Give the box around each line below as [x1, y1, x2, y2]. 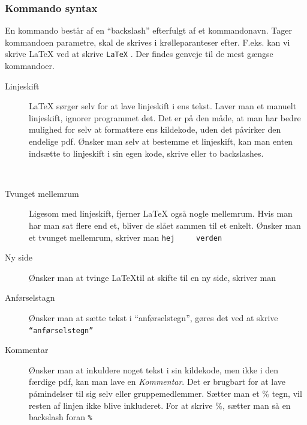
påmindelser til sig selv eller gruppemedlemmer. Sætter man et [29, 387, 260, 400]
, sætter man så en [222, 399, 291, 411]
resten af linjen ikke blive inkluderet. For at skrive [29, 399, 213, 411]
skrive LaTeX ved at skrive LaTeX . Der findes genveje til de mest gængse [5, 47, 273, 60]
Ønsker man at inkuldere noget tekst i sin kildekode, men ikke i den [29, 363, 279, 376]
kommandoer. [5, 59, 55, 72]
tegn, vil [272, 387, 302, 400]
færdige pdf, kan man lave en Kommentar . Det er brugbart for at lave [29, 375, 285, 388]
